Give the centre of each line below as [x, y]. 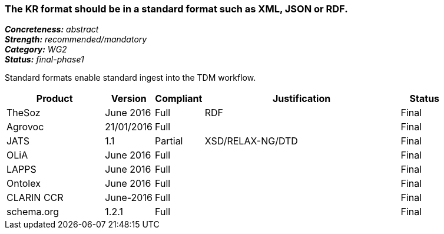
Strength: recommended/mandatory [76, 39]
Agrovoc [25, 127]
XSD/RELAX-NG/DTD [251, 141]
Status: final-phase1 [44, 60]
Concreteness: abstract [52, 29]
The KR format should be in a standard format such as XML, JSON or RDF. [176, 9]
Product [54, 99]
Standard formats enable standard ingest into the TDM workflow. [130, 78]
